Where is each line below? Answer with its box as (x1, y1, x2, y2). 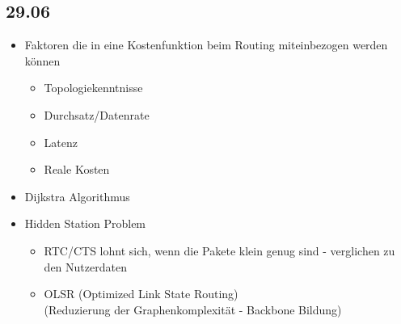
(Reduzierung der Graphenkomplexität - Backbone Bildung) (44, 301, 342, 318)
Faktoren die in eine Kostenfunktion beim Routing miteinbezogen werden (24, 36, 388, 53)
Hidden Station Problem (24, 215, 146, 232)
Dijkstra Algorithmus (24, 187, 130, 204)
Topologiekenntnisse (44, 79, 143, 96)
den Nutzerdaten (44, 258, 127, 275)
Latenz (44, 133, 78, 150)
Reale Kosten (44, 161, 110, 178)
